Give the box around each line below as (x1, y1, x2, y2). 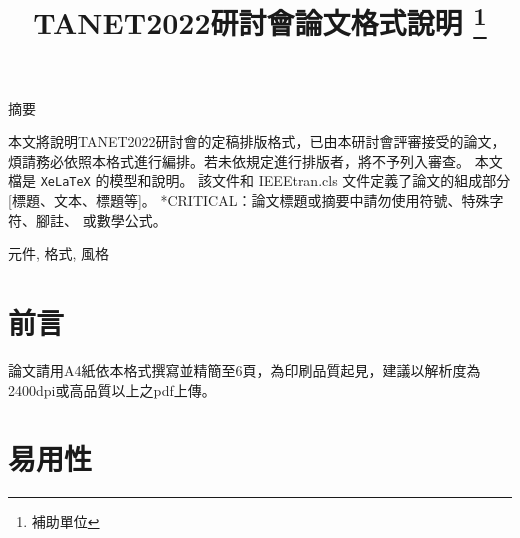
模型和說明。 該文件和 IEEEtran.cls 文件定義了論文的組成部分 (109, 170, 511, 191)
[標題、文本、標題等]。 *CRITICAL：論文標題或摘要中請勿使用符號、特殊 (8, 190, 490, 211)
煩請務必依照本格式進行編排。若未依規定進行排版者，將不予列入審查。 (8, 150, 470, 171)
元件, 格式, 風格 (8, 243, 110, 264)
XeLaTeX (40, 175, 91, 190)
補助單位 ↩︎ (31, 511, 100, 532)
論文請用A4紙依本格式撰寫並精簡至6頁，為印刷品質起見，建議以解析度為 (8, 360, 481, 381)
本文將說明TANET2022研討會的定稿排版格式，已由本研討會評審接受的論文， (8, 131, 506, 152)
